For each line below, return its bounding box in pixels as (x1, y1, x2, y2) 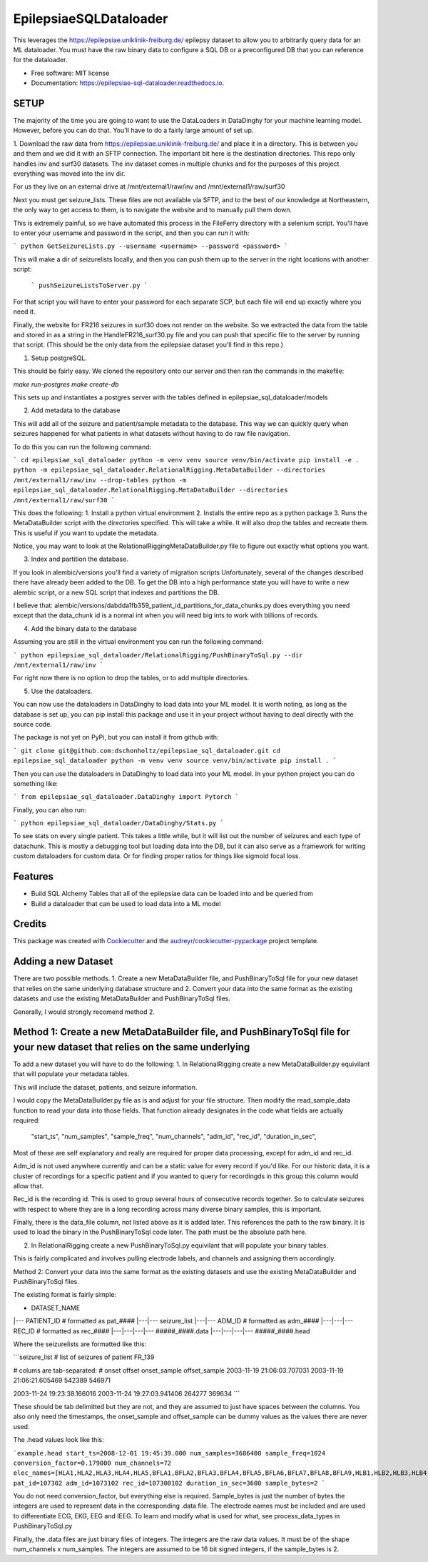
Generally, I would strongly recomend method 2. (13, 1008, 155, 1016)
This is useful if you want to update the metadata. (13, 529, 159, 537)
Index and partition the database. (31, 554, 128, 564)
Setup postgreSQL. (31, 354, 87, 362)
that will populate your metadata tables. (13, 1070, 130, 1078)
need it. (13, 307, 36, 316)
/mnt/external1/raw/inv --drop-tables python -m (13, 476, 187, 484)
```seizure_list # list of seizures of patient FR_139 (13, 1353, 155, 1361)
